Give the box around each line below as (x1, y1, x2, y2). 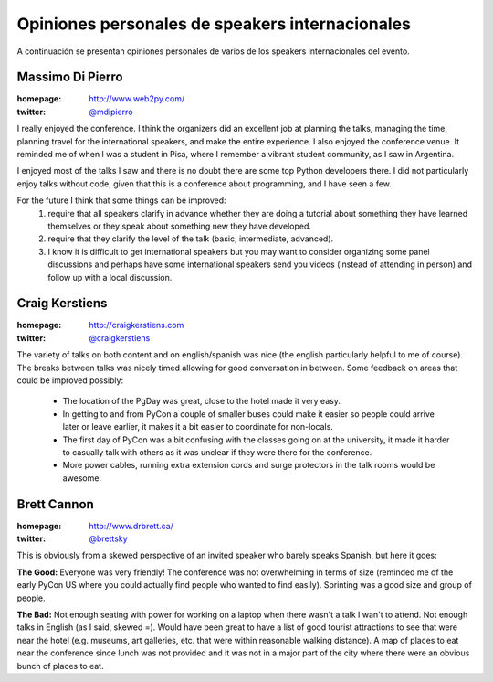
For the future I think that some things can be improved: (16, 195, 227, 206)
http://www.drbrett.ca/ (89, 520, 173, 531)
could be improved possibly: (16, 375, 123, 386)
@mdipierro (89, 106, 133, 117)
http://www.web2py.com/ (89, 93, 185, 104)
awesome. (62, 472, 102, 484)
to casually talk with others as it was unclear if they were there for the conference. (62, 446, 372, 457)
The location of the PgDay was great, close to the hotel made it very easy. (62, 396, 341, 407)
